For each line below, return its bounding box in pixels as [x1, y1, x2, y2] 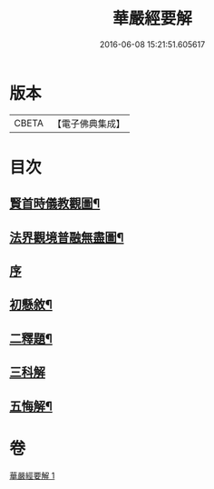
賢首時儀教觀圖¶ [9, 196, 101, 212]
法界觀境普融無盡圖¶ [9, 229, 124, 245]
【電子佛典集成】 [52, 117, 125, 130]
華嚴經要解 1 [9, 470, 55, 481]
